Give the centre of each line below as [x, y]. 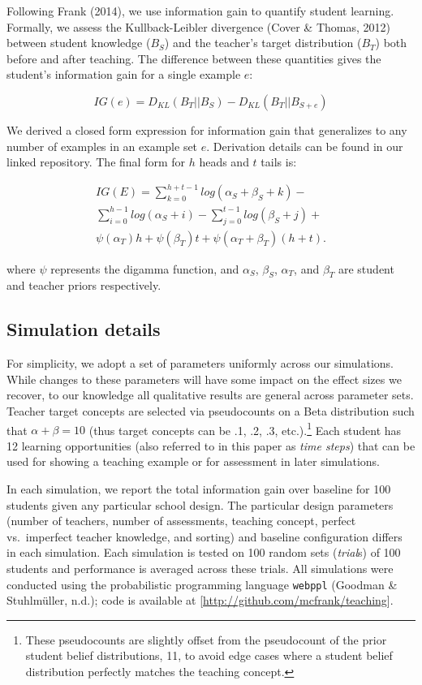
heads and [224, 162]
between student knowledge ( [79, 43]
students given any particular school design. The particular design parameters [200, 504]
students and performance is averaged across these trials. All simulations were [200, 569]
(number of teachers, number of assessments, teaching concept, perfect [181, 521]
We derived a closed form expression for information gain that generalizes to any [207, 129]
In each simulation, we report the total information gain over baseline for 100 [199, 489]
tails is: [279, 162]
